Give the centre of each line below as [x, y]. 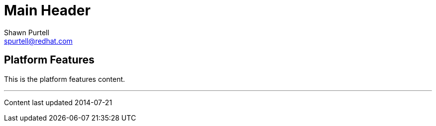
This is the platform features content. [65, 79]
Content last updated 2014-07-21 [58, 102]
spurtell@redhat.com [38, 41]
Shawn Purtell [27, 32]
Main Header [47, 10]
